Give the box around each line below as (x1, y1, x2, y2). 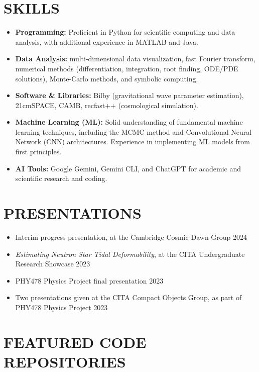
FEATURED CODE (4, 331, 147, 352)
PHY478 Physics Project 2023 (15, 302, 108, 312)
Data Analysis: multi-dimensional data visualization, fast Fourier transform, (15, 53, 255, 64)
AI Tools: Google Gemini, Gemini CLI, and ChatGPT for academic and (15, 163, 241, 173)
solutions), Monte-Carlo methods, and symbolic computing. (15, 73, 198, 83)
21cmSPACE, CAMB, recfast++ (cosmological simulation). (15, 100, 198, 110)
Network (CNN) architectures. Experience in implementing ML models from (15, 136, 250, 147)
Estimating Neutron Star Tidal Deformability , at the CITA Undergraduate (15, 248, 245, 259)
